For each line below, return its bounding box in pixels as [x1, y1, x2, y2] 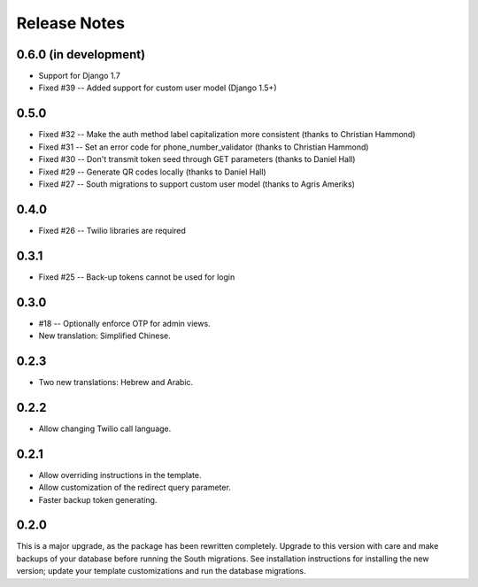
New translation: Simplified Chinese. [38, 330, 172, 341]
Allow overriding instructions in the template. [38, 469, 202, 480]
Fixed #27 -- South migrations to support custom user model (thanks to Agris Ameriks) [38, 178, 356, 189]
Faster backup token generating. [38, 494, 158, 505]
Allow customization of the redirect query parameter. [38, 483, 232, 493]
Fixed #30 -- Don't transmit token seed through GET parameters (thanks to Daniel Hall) [38, 154, 356, 165]
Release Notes [16, 13, 126, 33]
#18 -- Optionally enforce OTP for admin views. [38, 318, 212, 328]
